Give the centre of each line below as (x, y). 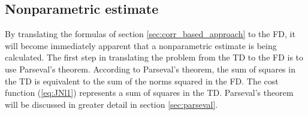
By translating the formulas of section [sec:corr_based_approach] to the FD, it (150, 34)
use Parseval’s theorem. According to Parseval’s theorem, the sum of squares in (150, 69)
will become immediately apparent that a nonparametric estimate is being (141, 45)
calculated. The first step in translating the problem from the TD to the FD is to (154, 57)
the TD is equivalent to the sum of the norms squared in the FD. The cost (142, 81)
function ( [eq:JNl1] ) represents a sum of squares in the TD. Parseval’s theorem (149, 93)
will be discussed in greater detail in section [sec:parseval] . (111, 104)
